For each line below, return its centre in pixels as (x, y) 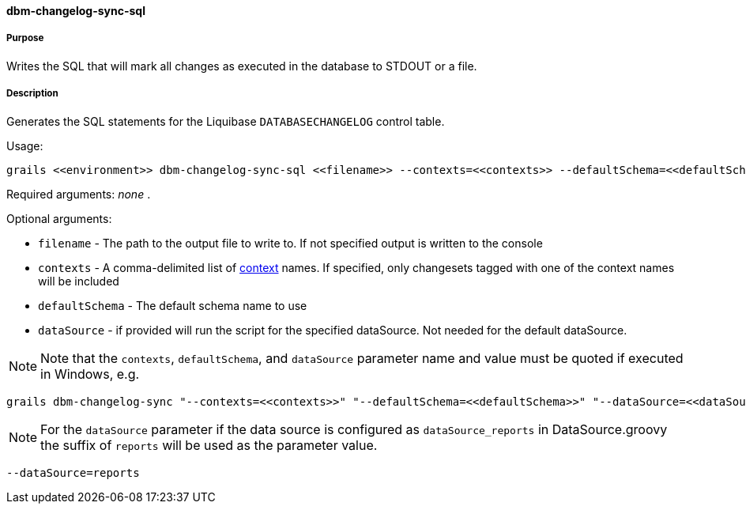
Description (32, 94)
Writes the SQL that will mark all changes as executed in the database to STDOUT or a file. (242, 66)
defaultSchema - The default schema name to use (173, 305)
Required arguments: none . (79, 194)
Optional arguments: (59, 218)
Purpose (25, 38)
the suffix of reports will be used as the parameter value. (209, 445)
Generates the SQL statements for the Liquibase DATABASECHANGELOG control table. (226, 121)
